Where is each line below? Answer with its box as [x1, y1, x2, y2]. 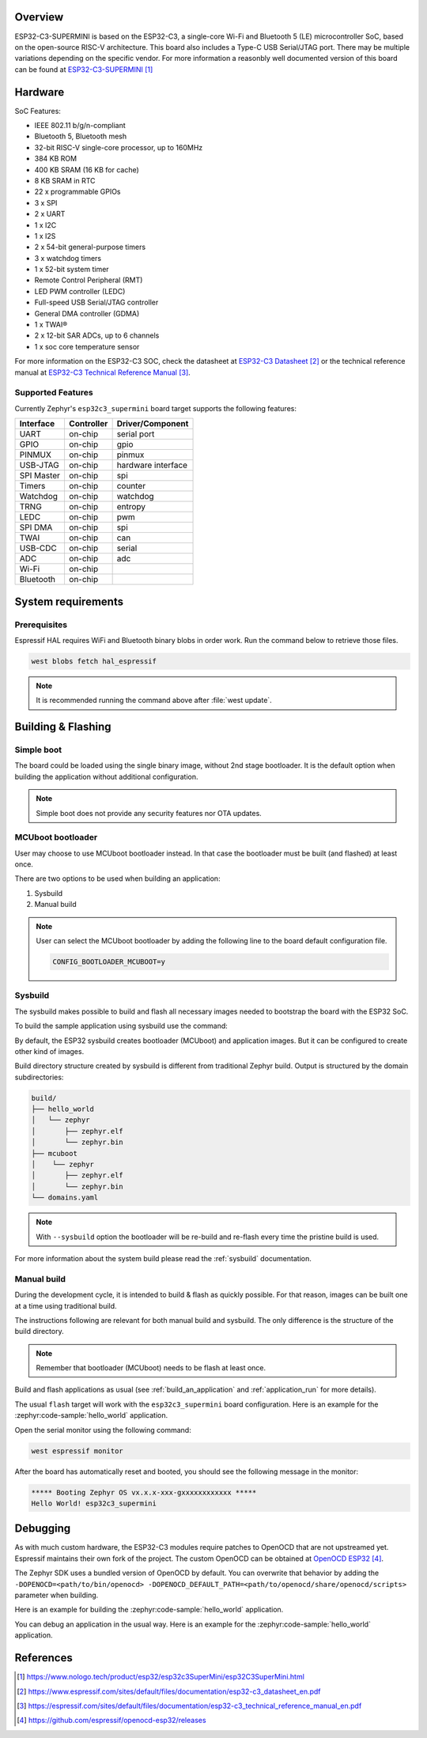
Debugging [14, 1522, 71, 1536]
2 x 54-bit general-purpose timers [34, 242, 146, 252]
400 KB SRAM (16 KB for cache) [34, 164, 140, 174]
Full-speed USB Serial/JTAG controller [34, 297, 159, 308]
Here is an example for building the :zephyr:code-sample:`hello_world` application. [14, 1605, 284, 1615]
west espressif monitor [31, 1446, 124, 1455]
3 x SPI [34, 198, 58, 207]
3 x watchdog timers [34, 253, 102, 263]
